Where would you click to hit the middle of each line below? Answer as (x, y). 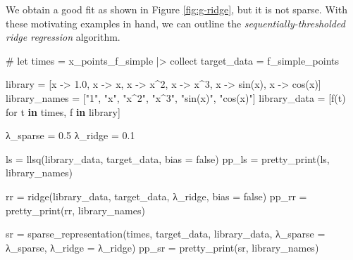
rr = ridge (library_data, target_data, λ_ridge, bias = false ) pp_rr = (156, 196)
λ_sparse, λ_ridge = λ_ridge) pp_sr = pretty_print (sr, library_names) (162, 247)
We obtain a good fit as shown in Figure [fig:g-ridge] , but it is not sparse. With (176, 9)
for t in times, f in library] (63, 111)
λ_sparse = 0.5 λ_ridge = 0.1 (70, 135)
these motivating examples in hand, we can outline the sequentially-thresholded (175, 23)
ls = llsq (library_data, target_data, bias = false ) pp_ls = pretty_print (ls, (168, 158)
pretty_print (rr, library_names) (75, 210)
